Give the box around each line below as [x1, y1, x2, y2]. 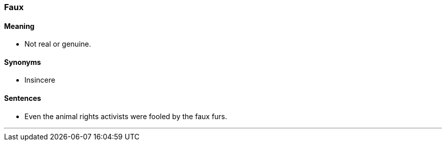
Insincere [24, 76, 55, 85]
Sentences [4, 94, 41, 103]
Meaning [4, 21, 35, 30]
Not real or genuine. [24, 40, 91, 49]
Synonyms [4, 57, 41, 66]
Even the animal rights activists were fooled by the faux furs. [24, 112, 228, 121]
